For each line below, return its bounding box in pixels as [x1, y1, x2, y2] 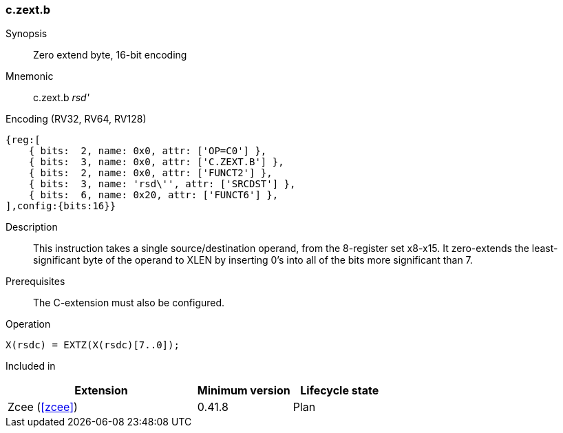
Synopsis [6, 28, 47, 40]
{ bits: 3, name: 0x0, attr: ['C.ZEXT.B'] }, [28, 156, 284, 168]
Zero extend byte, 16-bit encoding [33, 49, 187, 61]
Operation [6, 318, 51, 330]
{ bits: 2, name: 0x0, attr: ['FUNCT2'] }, [28, 167, 273, 179]
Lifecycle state [300, 383, 379, 398]
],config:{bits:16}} [6, 200, 116, 212]
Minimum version [197, 383, 290, 398]
